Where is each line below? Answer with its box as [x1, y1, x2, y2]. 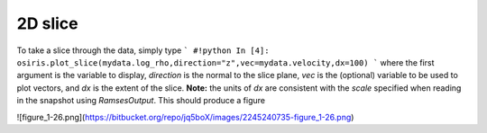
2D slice [16, 13, 78, 33]
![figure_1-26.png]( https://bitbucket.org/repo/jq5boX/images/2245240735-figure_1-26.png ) [16, 111, 354, 122]
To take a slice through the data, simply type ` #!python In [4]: [16, 45, 270, 56]
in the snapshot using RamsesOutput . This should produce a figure [16, 95, 266, 106]
